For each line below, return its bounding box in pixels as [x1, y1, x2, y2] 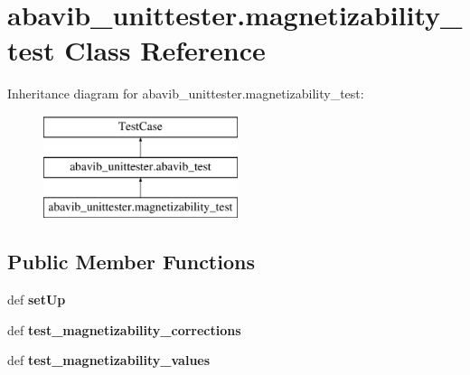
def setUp [7, 290, 66, 309]
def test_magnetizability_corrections [7, 320, 241, 339]
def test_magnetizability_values [7, 351, 211, 370]
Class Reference [64, 32, 266, 69]
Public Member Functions [7, 248, 255, 276]
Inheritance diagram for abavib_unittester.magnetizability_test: [7, 84, 364, 103]
